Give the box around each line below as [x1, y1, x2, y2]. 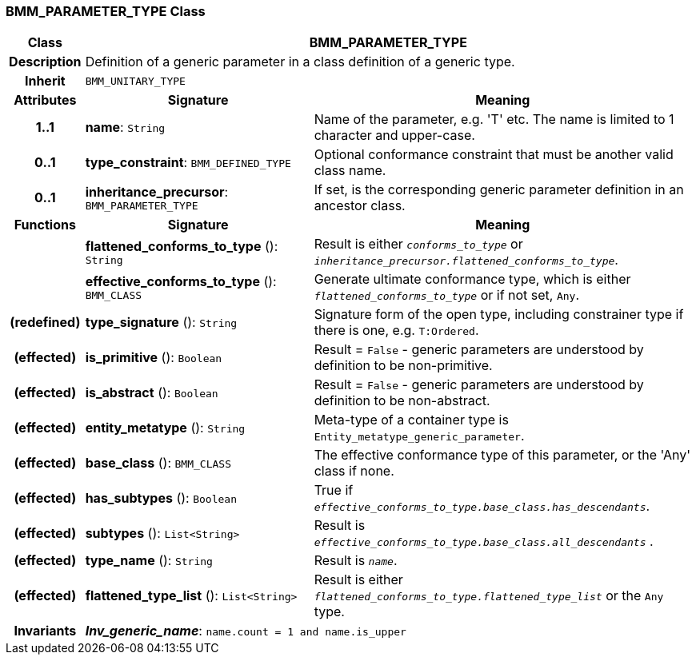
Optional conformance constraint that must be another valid [314, 146, 674, 163]
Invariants [14, 623, 77, 639]
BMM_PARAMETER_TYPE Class [6, 3, 206, 19]
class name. [314, 162, 386, 179]
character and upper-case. [314, 127, 475, 144]
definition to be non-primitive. [314, 357, 493, 374]
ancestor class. [314, 197, 406, 214]
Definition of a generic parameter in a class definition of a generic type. [85, 54, 515, 70]
